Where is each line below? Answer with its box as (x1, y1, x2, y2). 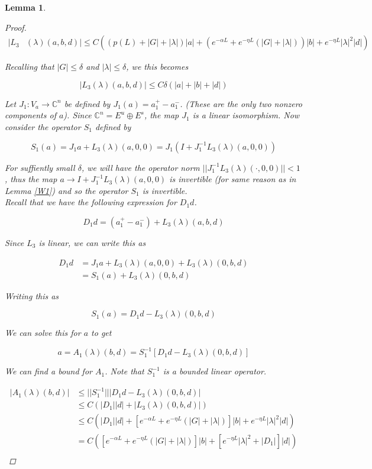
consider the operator (5, 121, 81, 132)
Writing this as (5, 289, 59, 302)
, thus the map (5, 173, 57, 185)
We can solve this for (5, 326, 81, 339)
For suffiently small (5, 161, 75, 173)
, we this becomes (126, 60, 189, 73)
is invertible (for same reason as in (169, 173, 296, 185)
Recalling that (5, 60, 54, 73)
